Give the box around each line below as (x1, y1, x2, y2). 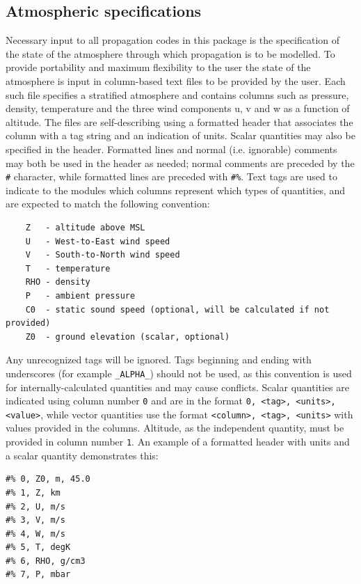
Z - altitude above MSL (25, 222, 145, 232)
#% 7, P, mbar (6, 569, 71, 580)
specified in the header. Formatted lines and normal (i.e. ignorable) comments (6, 141, 337, 156)
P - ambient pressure (25, 290, 136, 301)
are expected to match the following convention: (6, 196, 210, 211)
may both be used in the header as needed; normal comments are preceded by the (6, 155, 355, 170)
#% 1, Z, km (6, 487, 61, 498)
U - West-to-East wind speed (25, 236, 170, 246)
